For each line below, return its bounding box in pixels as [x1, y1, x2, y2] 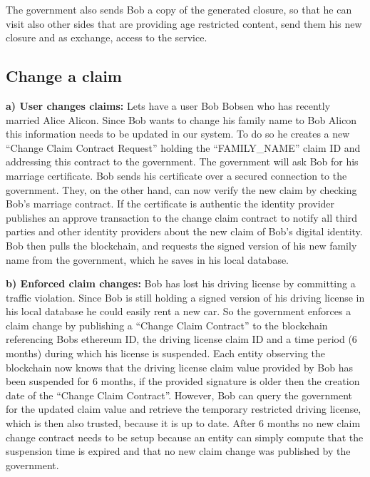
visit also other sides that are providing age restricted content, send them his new [6, 16, 362, 31]
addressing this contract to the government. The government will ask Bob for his [6, 154, 359, 169]
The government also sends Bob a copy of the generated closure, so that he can [6, 2, 352, 16]
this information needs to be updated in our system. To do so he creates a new [6, 126, 350, 141]
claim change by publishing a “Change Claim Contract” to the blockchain [6, 317, 328, 332]
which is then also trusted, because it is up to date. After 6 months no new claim [6, 416, 361, 431]
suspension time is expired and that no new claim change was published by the [6, 443, 351, 458]
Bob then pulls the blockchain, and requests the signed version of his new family [6, 237, 357, 252]
